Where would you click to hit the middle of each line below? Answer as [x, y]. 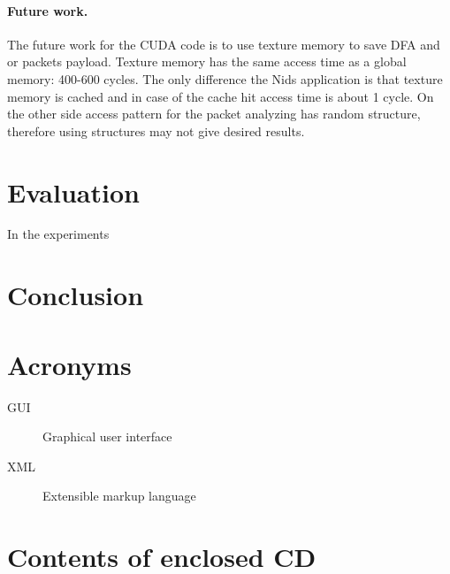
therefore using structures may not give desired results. [156, 130]
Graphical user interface [107, 436]
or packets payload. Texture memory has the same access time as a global [207, 61]
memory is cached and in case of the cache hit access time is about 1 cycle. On [221, 96]
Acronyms [69, 364]
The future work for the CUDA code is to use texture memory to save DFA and [224, 44]
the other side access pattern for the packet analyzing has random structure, [214, 114]
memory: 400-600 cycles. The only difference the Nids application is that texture [225, 78]
